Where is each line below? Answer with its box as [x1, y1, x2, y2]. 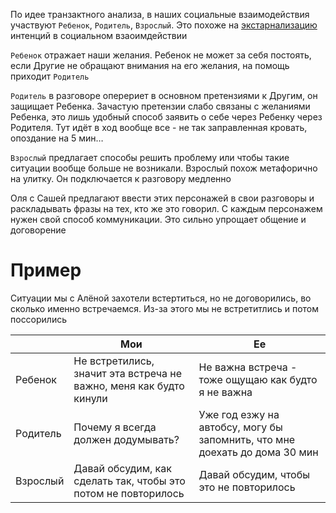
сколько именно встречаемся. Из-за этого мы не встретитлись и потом [10, 302, 320, 314]
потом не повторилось [73, 486, 185, 500]
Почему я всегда [73, 420, 157, 434]
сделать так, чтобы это [73, 474, 186, 488]
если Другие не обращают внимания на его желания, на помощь [10, 60, 290, 71]
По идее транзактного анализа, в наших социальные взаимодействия [10, 9, 310, 20]
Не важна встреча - [198, 360, 298, 374]
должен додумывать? [73, 432, 180, 446]
